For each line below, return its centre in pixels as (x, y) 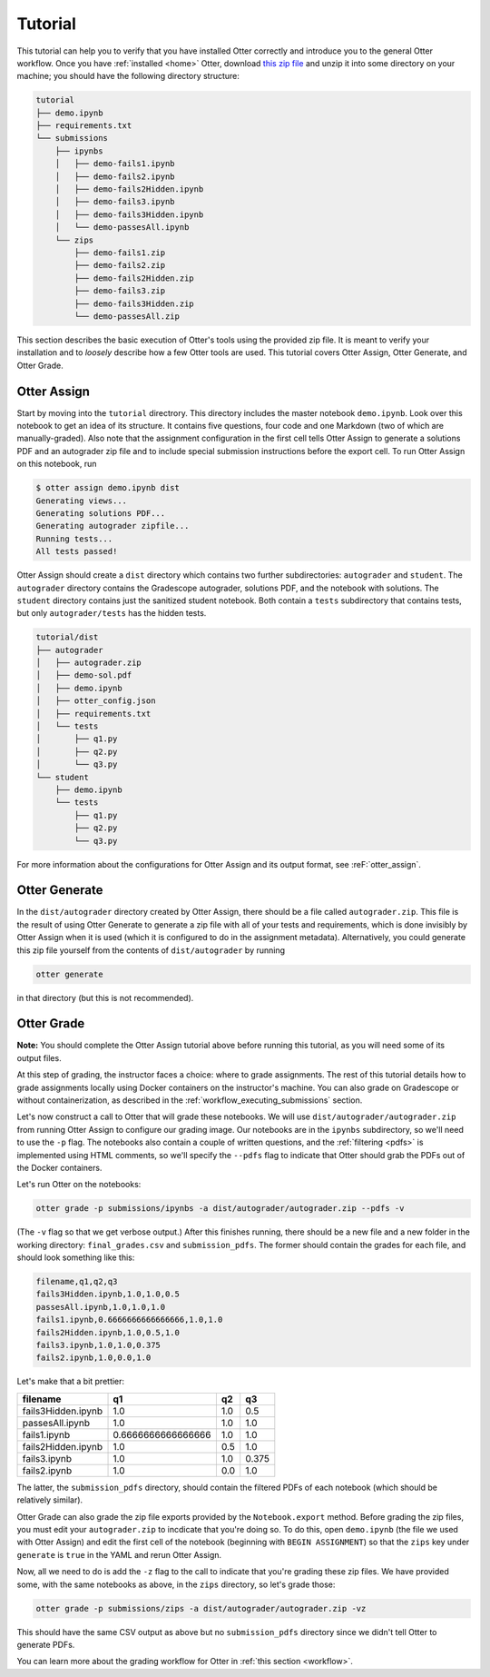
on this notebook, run (57, 464)
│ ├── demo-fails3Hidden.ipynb (129, 214)
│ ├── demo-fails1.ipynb (115, 164)
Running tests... (74, 539)
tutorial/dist (67, 637)
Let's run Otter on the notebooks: (79, 1185)
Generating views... (81, 501)
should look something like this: (76, 1257)
